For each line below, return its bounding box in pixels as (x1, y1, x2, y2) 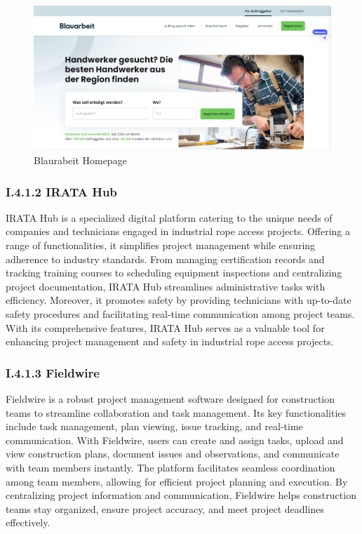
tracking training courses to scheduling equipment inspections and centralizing (6, 265, 342, 280)
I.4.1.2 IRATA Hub (6, 182, 117, 200)
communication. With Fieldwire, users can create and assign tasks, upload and (6, 432, 344, 447)
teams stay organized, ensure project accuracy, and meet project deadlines (6, 501, 324, 516)
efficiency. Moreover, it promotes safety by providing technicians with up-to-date (6, 293, 351, 307)
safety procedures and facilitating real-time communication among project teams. (6, 306, 355, 321)
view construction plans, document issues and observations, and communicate (6, 446, 340, 461)
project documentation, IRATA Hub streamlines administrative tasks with (6, 279, 326, 293)
